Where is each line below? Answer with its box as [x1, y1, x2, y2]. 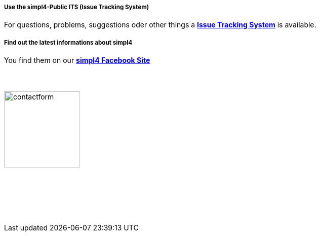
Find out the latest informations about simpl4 [4, 39, 133, 46]
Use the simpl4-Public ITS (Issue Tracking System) [4, 4, 149, 11]
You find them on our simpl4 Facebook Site [4, 56, 150, 65]
